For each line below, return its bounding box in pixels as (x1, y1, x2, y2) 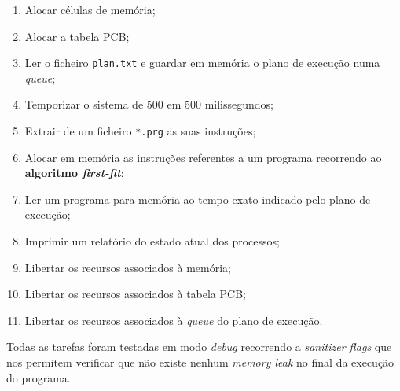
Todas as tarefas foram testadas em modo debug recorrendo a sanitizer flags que (6, 338, 392, 355)
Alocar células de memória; (24, 2, 156, 17)
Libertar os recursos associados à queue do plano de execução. (24, 312, 323, 328)
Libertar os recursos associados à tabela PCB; (24, 286, 246, 302)
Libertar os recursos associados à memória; (24, 259, 231, 275)
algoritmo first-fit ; (24, 164, 124, 181)
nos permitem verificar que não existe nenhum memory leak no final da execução (6, 354, 394, 371)
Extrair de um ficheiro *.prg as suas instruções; (24, 123, 256, 139)
